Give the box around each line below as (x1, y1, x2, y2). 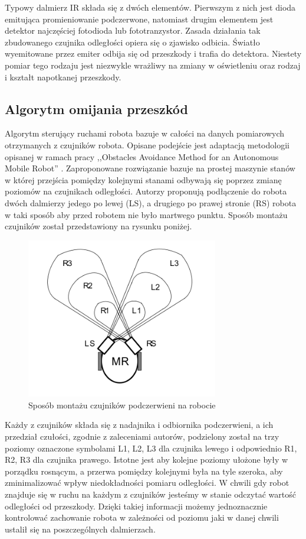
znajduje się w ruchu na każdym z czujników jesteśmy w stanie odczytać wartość (5, 488, 296, 501)
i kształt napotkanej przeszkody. (5, 70, 121, 83)
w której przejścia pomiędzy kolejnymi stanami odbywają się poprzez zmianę (5, 173, 282, 186)
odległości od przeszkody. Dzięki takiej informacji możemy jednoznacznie (5, 499, 268, 512)
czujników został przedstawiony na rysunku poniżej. (5, 220, 192, 232)
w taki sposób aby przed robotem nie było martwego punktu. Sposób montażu (5, 208, 288, 220)
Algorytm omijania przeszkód (5, 99, 188, 118)
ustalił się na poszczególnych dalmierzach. (5, 522, 156, 535)
